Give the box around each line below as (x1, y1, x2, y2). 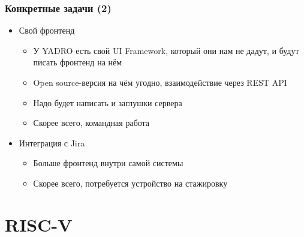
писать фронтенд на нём (33, 56, 122, 68)
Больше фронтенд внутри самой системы (33, 157, 183, 169)
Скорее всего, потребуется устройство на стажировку (33, 176, 228, 189)
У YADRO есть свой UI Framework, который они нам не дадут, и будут (33, 44, 299, 56)
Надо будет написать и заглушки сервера (33, 96, 182, 109)
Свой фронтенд (19, 24, 75, 37)
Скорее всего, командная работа (33, 116, 150, 129)
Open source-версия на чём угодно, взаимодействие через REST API (33, 76, 287, 88)
